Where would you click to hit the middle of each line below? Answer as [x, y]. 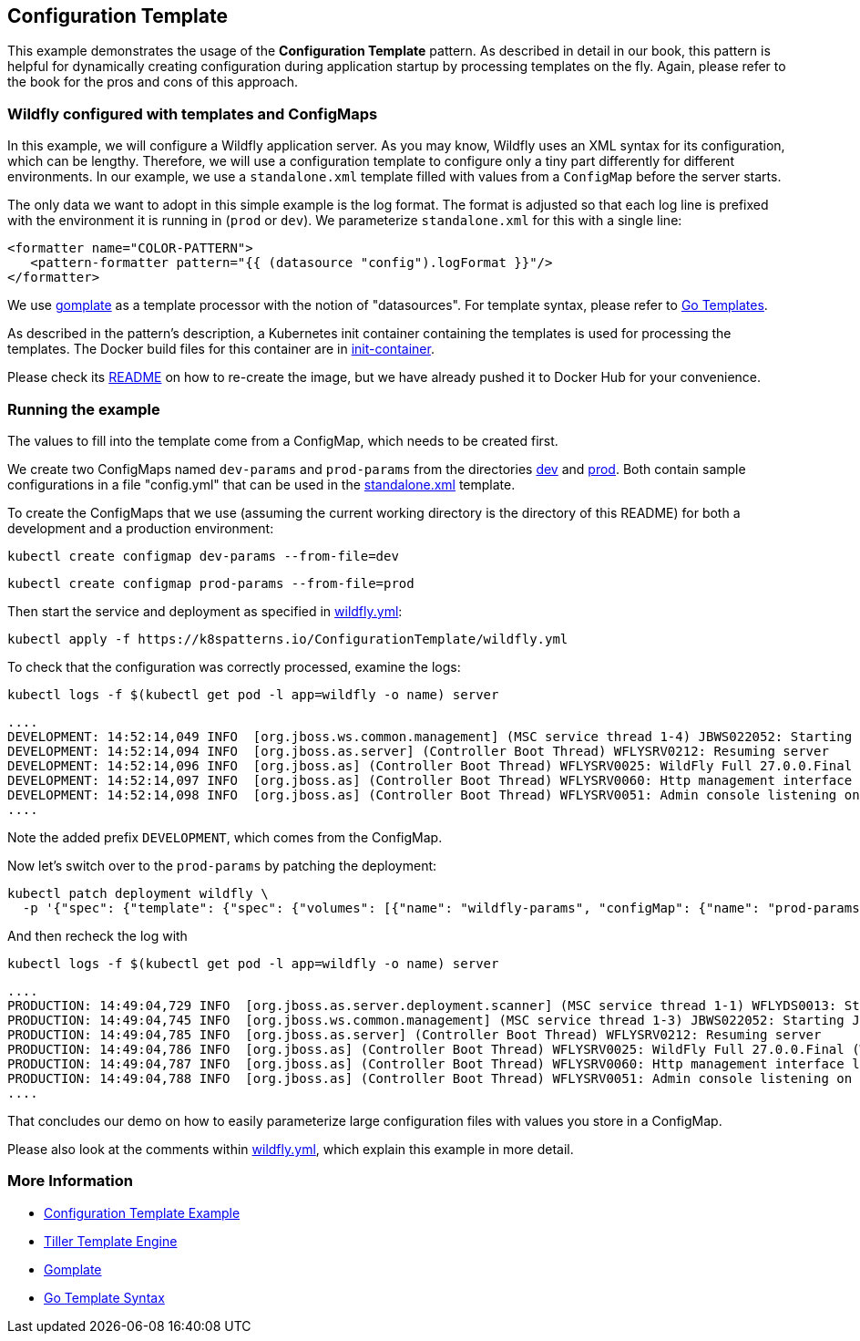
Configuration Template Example [142, 1212]
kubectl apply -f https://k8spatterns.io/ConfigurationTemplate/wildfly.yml [288, 639]
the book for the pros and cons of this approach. [153, 82]
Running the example [84, 409]
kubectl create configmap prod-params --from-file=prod [211, 583]
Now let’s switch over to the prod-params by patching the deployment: [222, 865]
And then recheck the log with [97, 935]
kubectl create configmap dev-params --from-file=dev [203, 556]
